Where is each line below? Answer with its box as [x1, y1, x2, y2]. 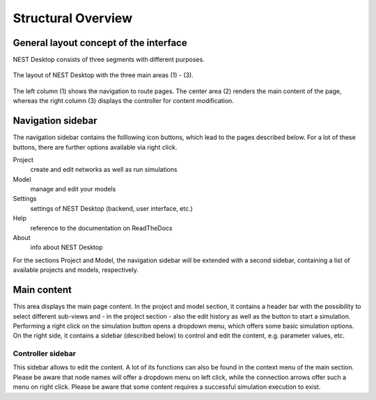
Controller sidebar [13, 349, 77, 358]
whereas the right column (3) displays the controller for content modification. [13, 97, 235, 105]
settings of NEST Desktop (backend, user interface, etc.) [30, 204, 193, 212]
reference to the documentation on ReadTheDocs [30, 223, 173, 232]
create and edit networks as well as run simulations [30, 166, 178, 174]
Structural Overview [13, 10, 132, 26]
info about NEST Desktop [30, 243, 103, 252]
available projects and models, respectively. [13, 266, 139, 274]
